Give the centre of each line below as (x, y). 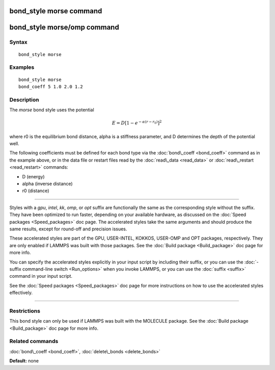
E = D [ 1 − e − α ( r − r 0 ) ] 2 (137, 123)
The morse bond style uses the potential (52, 110)
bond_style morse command (56, 11)
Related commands (34, 341)
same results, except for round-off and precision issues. (68, 229)
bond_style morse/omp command (64, 27)
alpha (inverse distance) (48, 184)
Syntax (18, 42)
